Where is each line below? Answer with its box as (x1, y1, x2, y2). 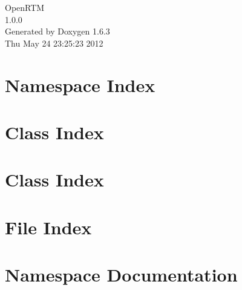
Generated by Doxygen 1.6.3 (5, 25, 110, 38)
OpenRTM (5, 1, 45, 13)
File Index (5, 214, 92, 239)
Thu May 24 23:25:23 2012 (5, 36, 103, 49)
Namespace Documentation (5, 262, 238, 287)
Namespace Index (5, 72, 155, 97)
